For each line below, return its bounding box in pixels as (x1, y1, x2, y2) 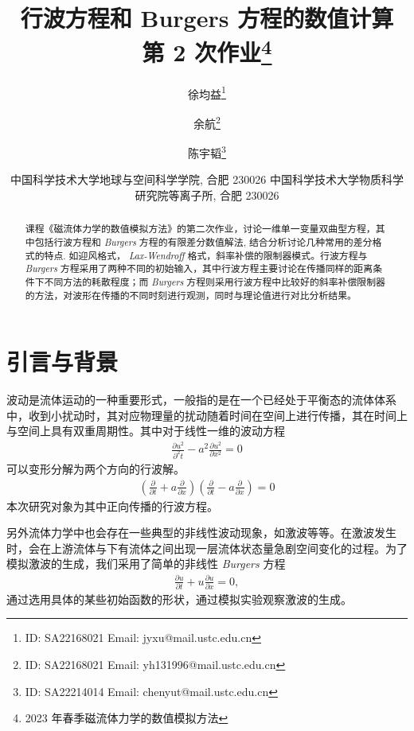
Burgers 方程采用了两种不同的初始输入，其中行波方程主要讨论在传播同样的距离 (25, 262, 373, 275)
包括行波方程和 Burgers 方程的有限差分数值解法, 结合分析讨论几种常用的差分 (34, 235, 373, 249)
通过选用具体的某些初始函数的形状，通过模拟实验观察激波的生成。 (6, 590, 352, 607)
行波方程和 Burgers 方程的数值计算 (20, 2, 394, 34)
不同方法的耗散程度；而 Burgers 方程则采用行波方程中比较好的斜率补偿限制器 (44, 275, 386, 288)
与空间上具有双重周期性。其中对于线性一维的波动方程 (6, 422, 285, 439)
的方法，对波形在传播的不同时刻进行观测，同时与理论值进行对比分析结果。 (25, 288, 357, 301)
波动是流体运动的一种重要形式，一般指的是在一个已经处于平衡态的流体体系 (6, 391, 396, 408)
